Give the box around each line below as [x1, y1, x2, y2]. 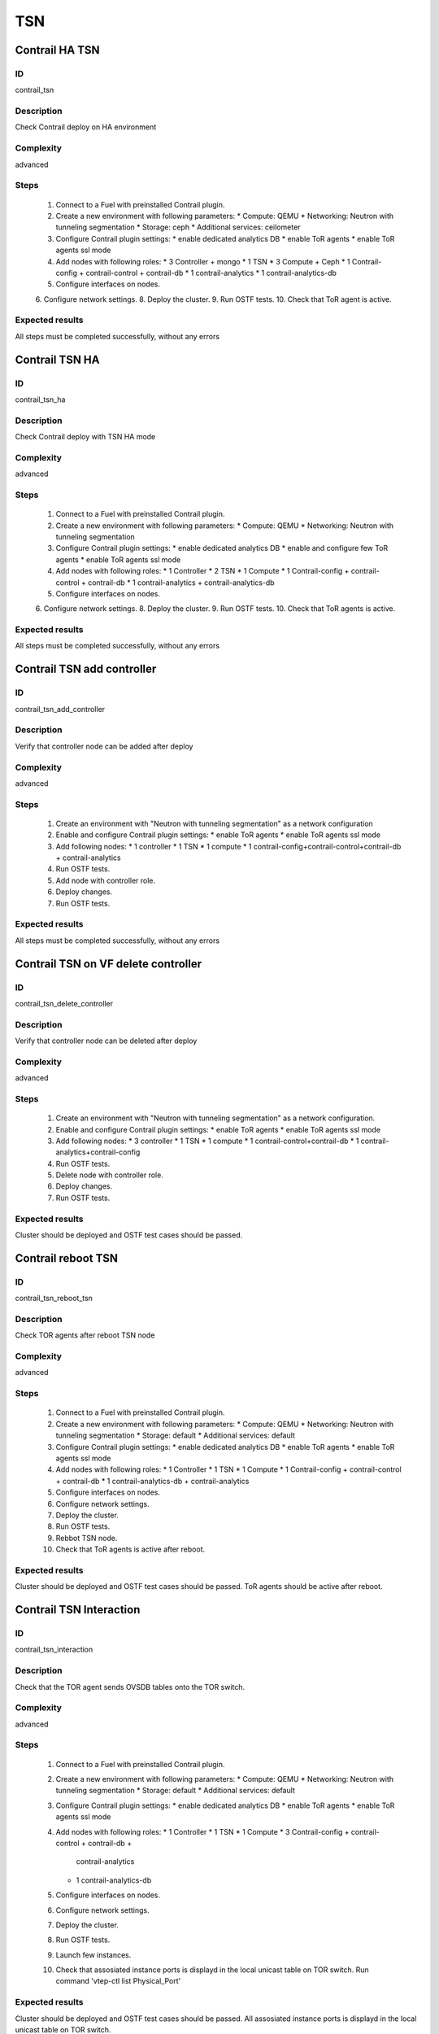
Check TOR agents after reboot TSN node [15, 1330, 155, 1340]
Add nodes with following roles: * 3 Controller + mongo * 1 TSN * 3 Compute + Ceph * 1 [55, 256, 350, 266]
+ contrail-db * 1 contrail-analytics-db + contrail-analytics [55, 1476, 250, 1486]
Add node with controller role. [55, 875, 156, 885]
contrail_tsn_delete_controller [15, 998, 114, 1008]
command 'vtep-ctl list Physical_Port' [55, 1976, 181, 1986]
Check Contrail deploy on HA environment [15, 122, 157, 132]
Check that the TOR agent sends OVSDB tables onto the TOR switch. [15, 1682, 246, 1691]
